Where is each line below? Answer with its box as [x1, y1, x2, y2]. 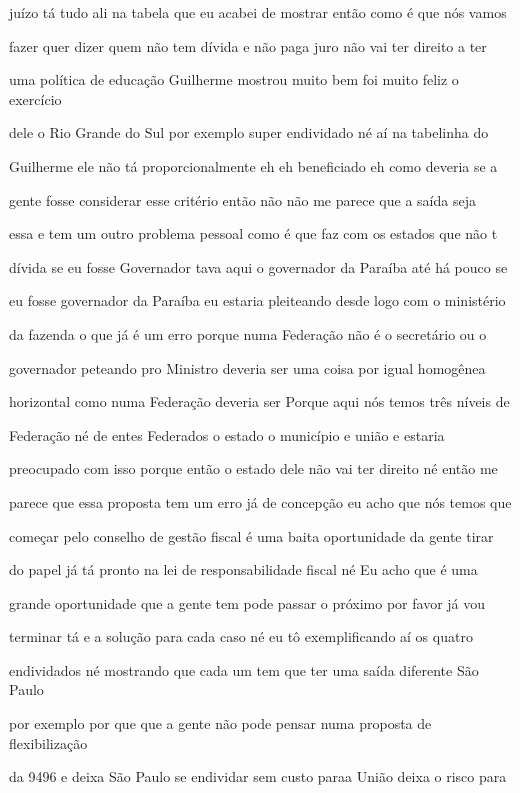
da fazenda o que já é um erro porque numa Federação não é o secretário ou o [9, 323, 487, 344]
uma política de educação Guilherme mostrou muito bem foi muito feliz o [9, 69, 459, 90]
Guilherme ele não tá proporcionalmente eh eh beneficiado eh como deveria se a [9, 155, 498, 176]
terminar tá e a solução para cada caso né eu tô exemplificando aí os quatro [9, 626, 473, 647]
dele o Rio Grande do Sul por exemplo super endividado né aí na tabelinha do [9, 122, 489, 143]
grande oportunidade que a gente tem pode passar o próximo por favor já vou [9, 592, 486, 613]
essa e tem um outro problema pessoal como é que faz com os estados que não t [9, 223, 498, 244]
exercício [9, 88, 62, 109]
